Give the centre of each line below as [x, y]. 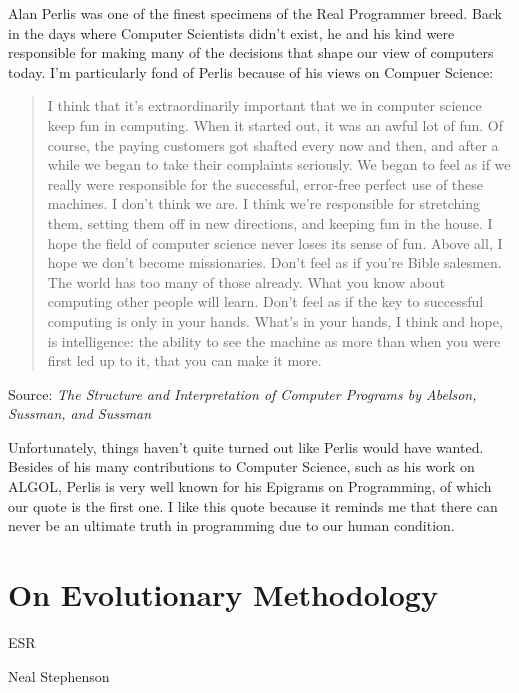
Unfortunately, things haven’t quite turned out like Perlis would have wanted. [246, 446]
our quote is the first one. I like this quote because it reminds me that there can [253, 505]
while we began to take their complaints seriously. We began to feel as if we [279, 164]
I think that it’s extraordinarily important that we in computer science [264, 105]
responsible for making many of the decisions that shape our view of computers [251, 52]
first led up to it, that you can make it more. [184, 360]
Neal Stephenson [59, 675]
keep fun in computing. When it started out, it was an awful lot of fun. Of [275, 124]
